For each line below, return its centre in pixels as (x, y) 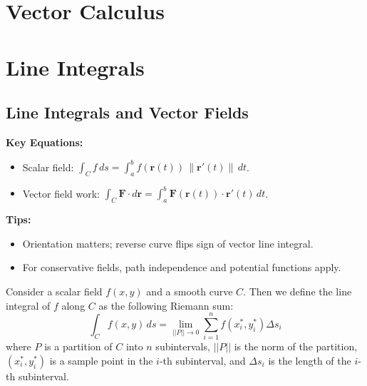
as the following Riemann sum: (166, 305)
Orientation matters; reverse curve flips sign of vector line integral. (168, 243)
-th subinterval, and (202, 360)
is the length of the (310, 360)
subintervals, (183, 346)
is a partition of (78, 346)
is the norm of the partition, (296, 346)
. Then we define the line (298, 291)
